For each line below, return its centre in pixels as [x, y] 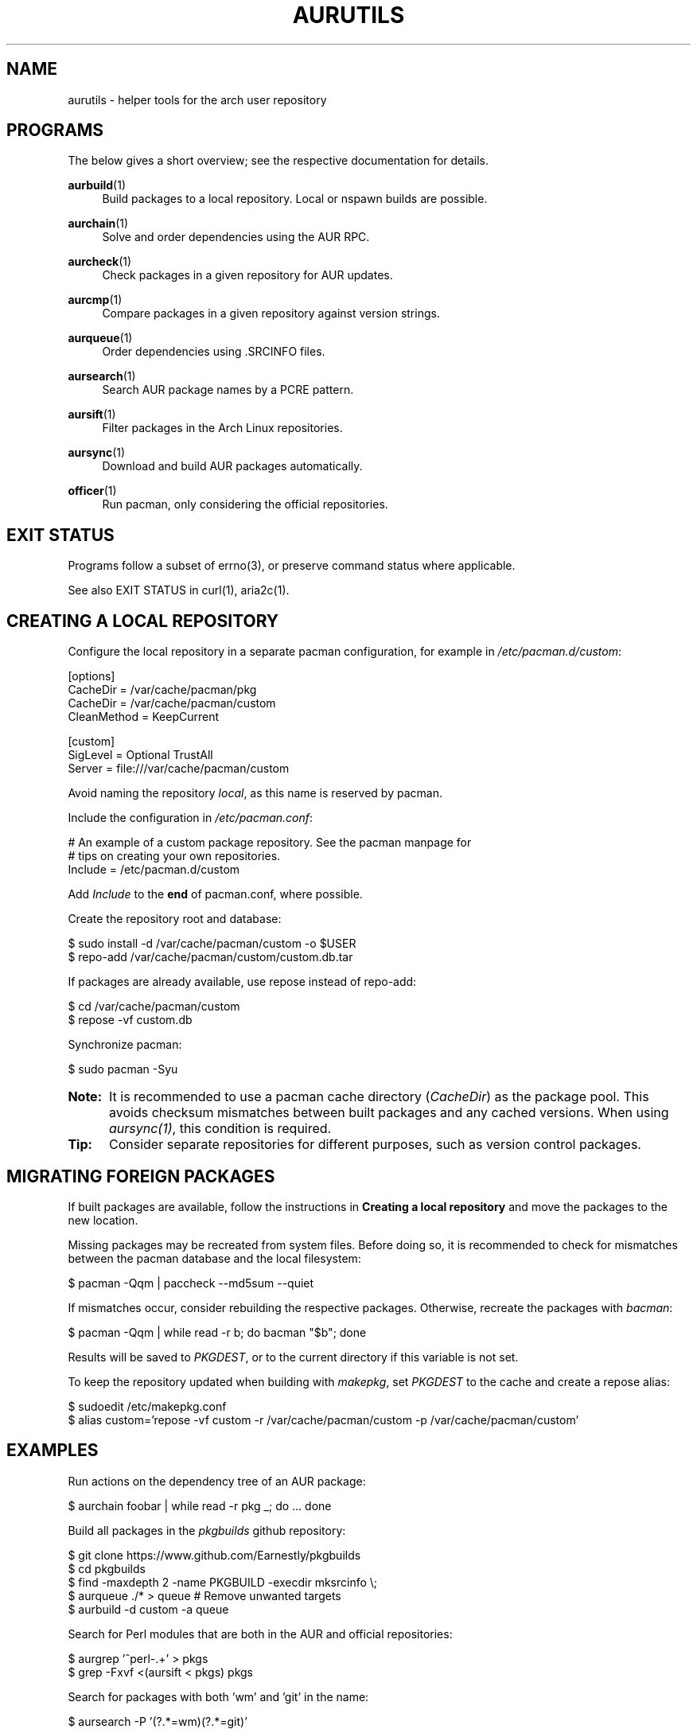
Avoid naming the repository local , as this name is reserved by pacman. [255, 793]
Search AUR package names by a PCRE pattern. [228, 390]
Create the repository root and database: [175, 919]
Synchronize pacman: [125, 1045]
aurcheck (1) [100, 262]
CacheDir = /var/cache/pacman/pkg [162, 690]
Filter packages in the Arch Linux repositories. [222, 428]
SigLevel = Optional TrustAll [140, 755]
